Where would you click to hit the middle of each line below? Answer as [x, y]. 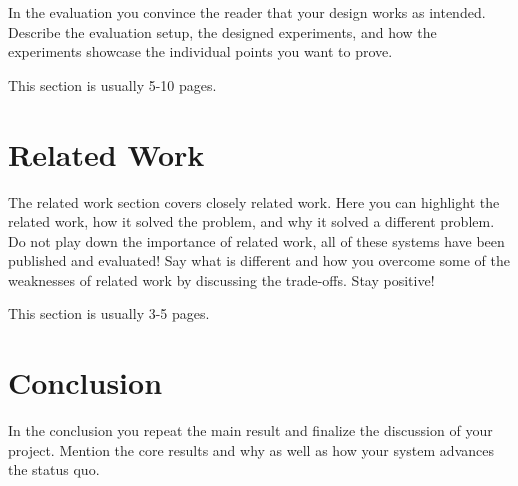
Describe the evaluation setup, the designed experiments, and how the [222, 31]
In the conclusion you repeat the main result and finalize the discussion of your [250, 430]
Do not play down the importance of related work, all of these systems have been [256, 240]
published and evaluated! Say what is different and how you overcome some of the [259, 260]
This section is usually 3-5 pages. [109, 313]
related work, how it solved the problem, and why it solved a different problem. [251, 221]
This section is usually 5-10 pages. [112, 84]
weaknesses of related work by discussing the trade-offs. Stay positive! [221, 279]
